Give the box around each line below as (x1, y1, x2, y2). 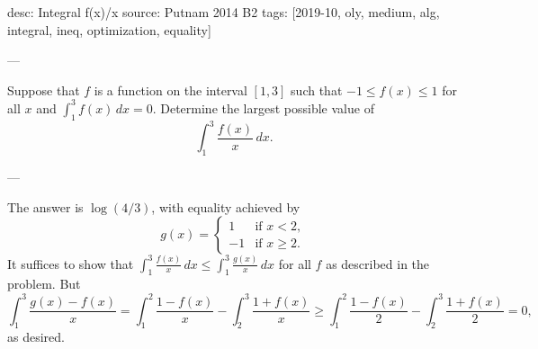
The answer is (7, 197, 84, 216)
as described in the (326, 254, 430, 273)
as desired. (7, 327, 65, 346)
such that (291, 80, 343, 99)
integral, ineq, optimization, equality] (7, 20, 211, 39)
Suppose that (7, 80, 80, 99)
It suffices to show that (7, 254, 134, 273)
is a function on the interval (94, 80, 247, 99)
